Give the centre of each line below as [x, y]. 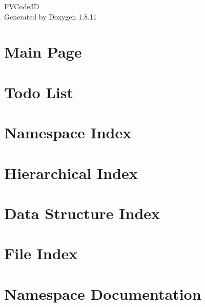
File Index [41, 253]
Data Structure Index [82, 213]
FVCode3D [22, 6]
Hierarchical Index [71, 173]
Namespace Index [68, 132]
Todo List [39, 92]
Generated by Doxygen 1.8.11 [50, 16]
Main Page [43, 52]
